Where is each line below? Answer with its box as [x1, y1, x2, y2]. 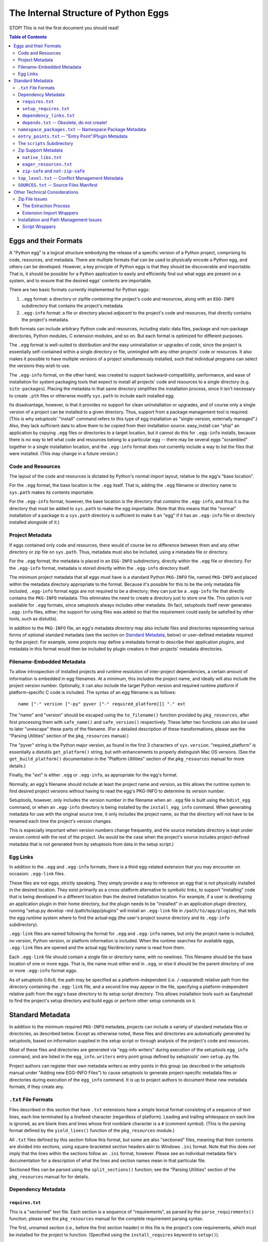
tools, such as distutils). [9, 616, 58, 622]
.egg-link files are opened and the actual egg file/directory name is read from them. [9, 944, 186, 951]
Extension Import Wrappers [22, 210, 79, 216]
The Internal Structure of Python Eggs [9, 7, 169, 18]
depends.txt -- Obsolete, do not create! [22, 119, 107, 125]
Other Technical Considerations [13, 189, 78, 195]
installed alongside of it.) [9, 519, 60, 525]
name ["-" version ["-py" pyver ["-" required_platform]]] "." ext [18, 701, 186, 706]
